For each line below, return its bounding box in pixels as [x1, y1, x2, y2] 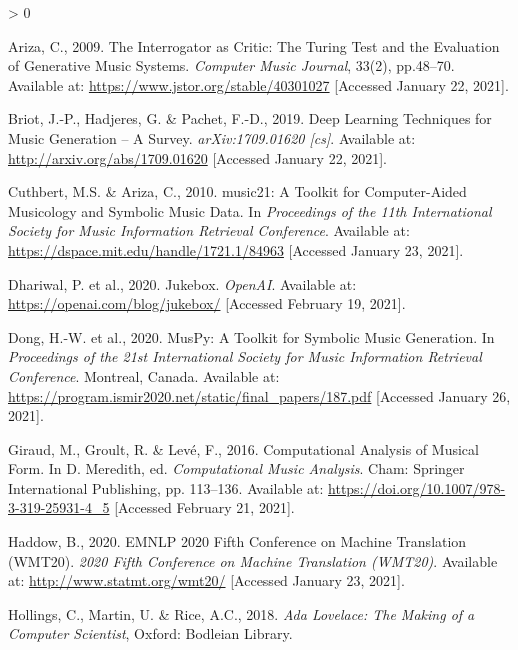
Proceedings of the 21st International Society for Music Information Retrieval [8, 346, 482, 367]
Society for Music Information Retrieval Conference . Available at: [8, 220, 410, 241]
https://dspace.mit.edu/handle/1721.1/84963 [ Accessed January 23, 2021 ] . [8, 239, 464, 260]
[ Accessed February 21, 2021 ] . [114, 497, 295, 518]
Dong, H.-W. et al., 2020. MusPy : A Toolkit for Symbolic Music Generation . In [8, 326, 495, 347]
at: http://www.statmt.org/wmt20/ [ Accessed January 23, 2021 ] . [8, 570, 405, 591]
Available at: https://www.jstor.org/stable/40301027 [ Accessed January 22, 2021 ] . [8, 74, 509, 95]
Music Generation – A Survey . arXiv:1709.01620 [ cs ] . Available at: [8, 127, 416, 148]
